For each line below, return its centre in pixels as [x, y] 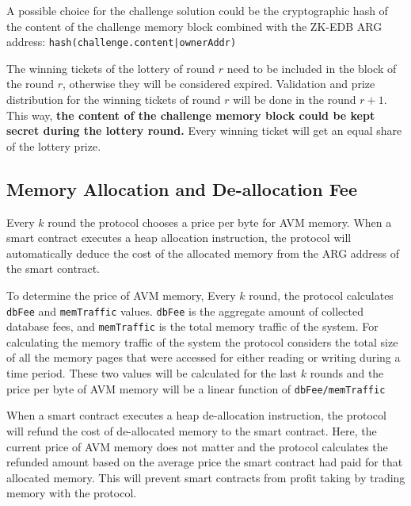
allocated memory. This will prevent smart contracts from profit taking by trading [206, 477]
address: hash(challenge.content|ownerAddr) [122, 42]
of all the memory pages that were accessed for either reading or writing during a [204, 357]
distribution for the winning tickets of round [114, 100]
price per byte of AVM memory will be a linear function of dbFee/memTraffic [196, 388]
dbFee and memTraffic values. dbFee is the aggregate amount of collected [185, 310]
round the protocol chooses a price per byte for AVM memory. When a [220, 222]
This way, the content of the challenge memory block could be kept [191, 115]
